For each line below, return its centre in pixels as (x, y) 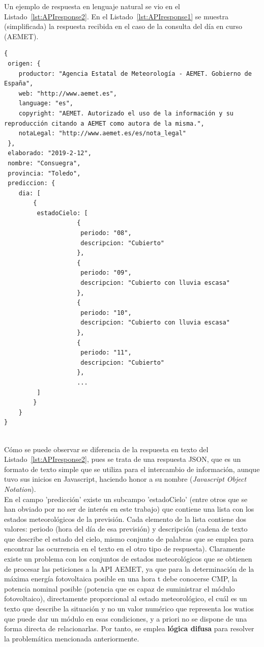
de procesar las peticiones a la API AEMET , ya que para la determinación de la (129, 568)
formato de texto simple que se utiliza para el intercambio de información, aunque (132, 469)
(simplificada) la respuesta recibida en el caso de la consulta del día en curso (123, 26)
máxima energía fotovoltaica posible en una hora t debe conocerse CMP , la (121, 579)
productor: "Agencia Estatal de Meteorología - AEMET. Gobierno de (135, 73)
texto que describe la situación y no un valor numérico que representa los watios (129, 609)
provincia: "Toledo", (44, 173)
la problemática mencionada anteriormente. (72, 638)
